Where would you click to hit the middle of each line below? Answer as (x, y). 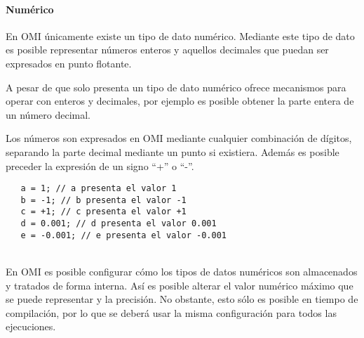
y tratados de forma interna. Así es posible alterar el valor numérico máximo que (180, 285)
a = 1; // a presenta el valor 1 (99, 189)
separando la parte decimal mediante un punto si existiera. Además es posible (173, 151)
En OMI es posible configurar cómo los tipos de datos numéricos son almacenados (182, 272)
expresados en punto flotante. (69, 63)
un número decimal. (48, 114)
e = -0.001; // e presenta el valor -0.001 (123, 235)
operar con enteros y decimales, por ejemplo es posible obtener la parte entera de (180, 101)
